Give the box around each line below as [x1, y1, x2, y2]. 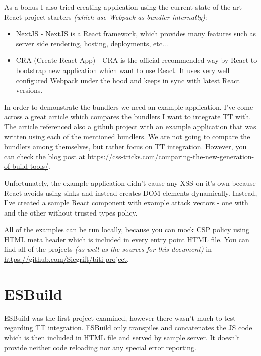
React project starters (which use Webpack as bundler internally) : [4, 11, 207, 22]
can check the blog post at [4, 151, 86, 161]
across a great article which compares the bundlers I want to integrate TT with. [4, 111, 251, 122]
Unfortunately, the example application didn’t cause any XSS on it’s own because [4, 177, 256, 188]
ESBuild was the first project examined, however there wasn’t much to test [4, 312, 236, 323]
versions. [16, 85, 43, 95]
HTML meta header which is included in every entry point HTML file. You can [4, 234, 249, 244]
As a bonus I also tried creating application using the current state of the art [4, 2, 242, 12]
